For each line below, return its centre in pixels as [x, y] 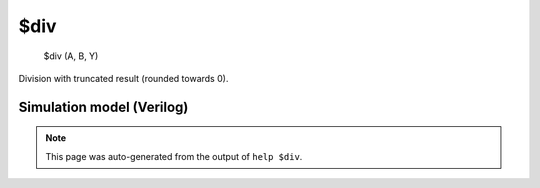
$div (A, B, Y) [71, 56]
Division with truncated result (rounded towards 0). [123, 78]
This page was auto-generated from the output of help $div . [174, 156]
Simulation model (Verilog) [103, 106]
